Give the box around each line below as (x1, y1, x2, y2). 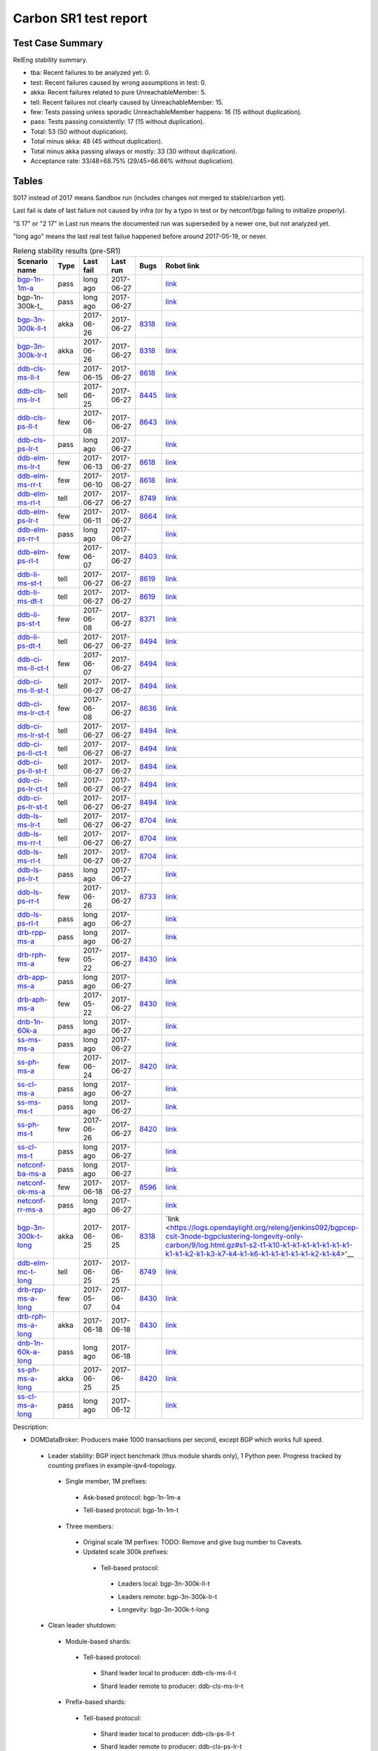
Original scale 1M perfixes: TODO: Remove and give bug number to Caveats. (83, 1537, 303, 1546)
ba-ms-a (17, 1168, 46, 1178)
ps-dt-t (17, 641, 41, 651)
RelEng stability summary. (13, 56, 87, 64)
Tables (13, 175, 43, 187)
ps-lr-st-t (17, 802, 48, 812)
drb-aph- (17, 995, 48, 1004)
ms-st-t (17, 578, 42, 588)
